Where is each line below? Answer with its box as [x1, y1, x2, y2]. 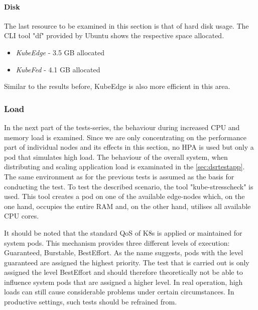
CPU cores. [4, 211, 39, 221]
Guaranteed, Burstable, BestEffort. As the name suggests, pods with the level [4, 247, 243, 258]
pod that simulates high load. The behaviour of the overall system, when [4, 151, 228, 162]
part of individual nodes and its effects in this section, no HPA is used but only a [4, 142, 254, 152]
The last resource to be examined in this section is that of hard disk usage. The [4, 20, 249, 31]
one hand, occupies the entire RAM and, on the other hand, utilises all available [4, 200, 251, 211]
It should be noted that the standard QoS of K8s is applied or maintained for [4, 227, 242, 238]
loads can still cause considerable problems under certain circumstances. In [4, 286, 234, 297]
